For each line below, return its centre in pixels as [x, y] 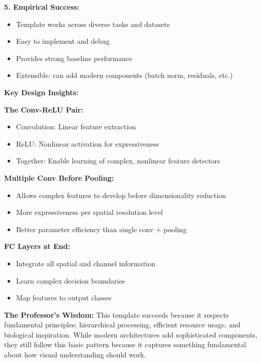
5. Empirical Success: [42, 7]
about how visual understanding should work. [75, 355]
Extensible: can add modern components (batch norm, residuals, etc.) [124, 75]
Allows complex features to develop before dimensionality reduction [121, 195]
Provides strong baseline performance [74, 58]
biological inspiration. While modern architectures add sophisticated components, [131, 334]
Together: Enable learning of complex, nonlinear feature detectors [118, 161]
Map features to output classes [64, 298]
